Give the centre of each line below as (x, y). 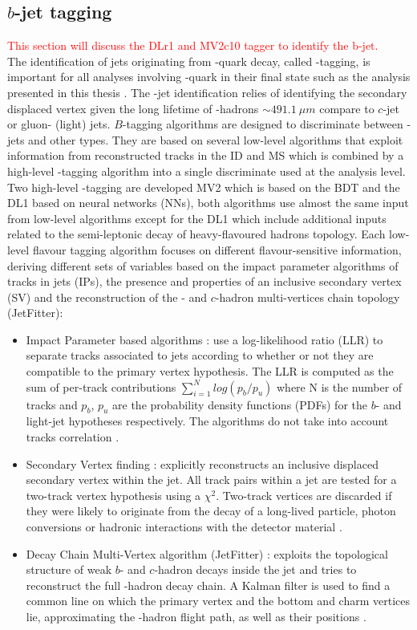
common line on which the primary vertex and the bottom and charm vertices (218, 601)
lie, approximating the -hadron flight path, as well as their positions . (196, 616)
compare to (347, 108)
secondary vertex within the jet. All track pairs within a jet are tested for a (211, 480)
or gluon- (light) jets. (59, 124)
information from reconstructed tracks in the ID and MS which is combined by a (206, 155)
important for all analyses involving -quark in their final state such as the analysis (209, 77)
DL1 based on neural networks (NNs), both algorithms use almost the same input (208, 203)
